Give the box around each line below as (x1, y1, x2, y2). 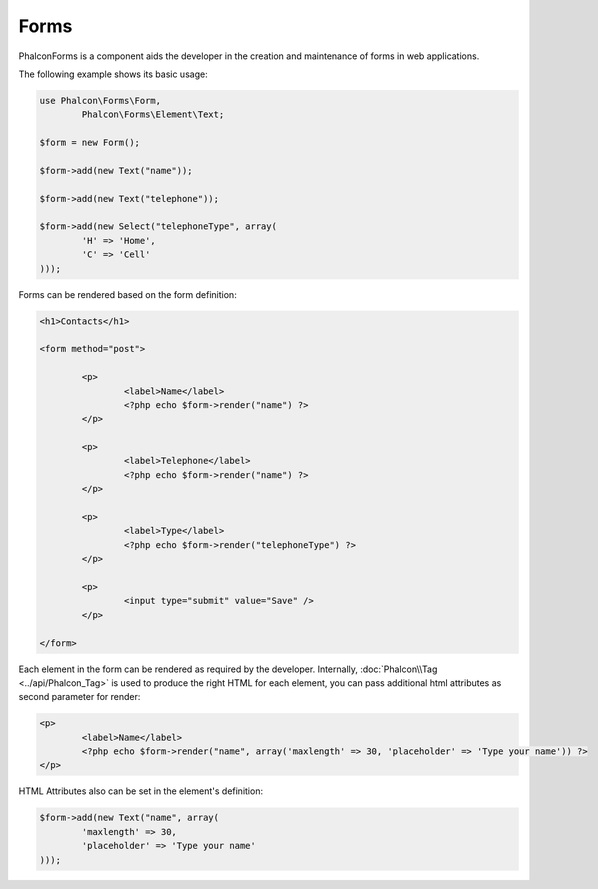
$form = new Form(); (39, 137, 140, 149)
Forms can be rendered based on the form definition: (18, 288, 237, 300)
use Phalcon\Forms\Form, (39, 95, 162, 106)
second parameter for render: (18, 691, 141, 703)
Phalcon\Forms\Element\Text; (81, 109, 225, 120)
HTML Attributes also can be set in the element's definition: (18, 785, 264, 797)
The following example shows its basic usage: (18, 68, 209, 80)
